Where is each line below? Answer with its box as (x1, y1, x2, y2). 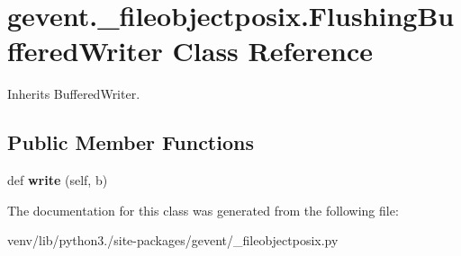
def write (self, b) (7, 171, 108, 190)
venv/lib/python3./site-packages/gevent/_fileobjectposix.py (7, 231, 339, 250)
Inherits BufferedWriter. (7, 84, 140, 103)
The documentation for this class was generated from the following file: (7, 200, 399, 219)
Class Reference (172, 32, 374, 69)
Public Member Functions (7, 128, 254, 156)
